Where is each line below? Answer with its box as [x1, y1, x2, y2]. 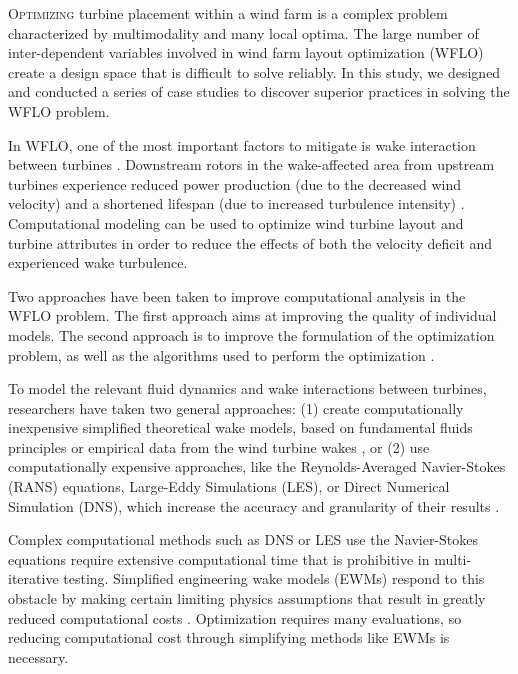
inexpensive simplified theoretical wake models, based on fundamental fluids [8, 417, 473, 438]
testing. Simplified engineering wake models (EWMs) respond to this [63, 568, 485, 589]
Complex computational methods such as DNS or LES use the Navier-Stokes [8, 529, 479, 550]
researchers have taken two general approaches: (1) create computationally [8, 397, 464, 418]
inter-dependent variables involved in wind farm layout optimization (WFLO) [8, 42, 484, 63]
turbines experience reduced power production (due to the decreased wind [8, 173, 462, 194]
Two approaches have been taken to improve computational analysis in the [8, 285, 466, 306]
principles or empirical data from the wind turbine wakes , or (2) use [8, 436, 430, 457]
